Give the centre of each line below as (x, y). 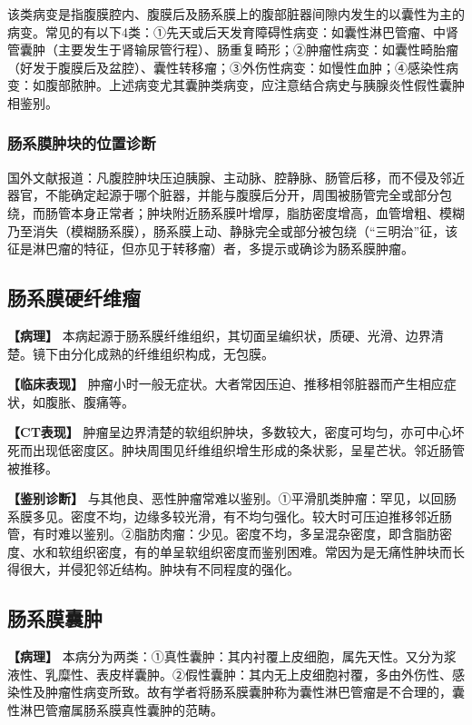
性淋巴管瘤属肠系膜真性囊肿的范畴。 (115, 710)
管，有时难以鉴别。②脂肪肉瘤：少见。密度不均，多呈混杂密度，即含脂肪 (223, 534)
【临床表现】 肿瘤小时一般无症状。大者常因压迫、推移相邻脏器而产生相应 (226, 384)
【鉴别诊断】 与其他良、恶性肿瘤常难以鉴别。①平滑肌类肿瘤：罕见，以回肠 (232, 498)
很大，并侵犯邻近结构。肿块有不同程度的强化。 (159, 569)
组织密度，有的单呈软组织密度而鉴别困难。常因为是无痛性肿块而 (261, 551)
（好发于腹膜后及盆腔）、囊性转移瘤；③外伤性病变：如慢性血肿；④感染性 (226, 67)
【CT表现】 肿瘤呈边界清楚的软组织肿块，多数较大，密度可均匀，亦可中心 (230, 432)
